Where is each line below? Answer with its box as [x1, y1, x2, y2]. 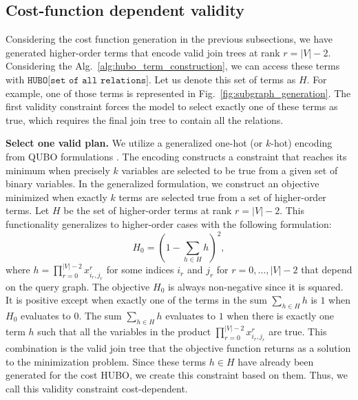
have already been [238, 354, 314, 368]
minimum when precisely [6, 162, 110, 177]
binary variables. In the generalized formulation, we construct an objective [6, 176, 319, 191]
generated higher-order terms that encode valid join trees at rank [6, 45, 280, 59]
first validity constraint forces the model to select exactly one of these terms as [6, 99, 338, 114]
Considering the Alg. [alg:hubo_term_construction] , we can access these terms [6, 59, 340, 73]
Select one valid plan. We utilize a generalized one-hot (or [6, 136, 263, 150]
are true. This [268, 324, 327, 339]
